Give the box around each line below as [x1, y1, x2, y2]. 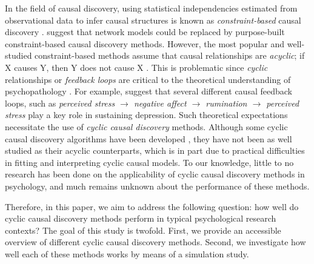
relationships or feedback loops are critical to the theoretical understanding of [5, 73, 291, 85]
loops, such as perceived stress [5, 96, 115, 109]
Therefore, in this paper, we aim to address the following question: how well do [5, 200, 299, 213]
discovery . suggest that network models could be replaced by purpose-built [5, 25, 285, 38]
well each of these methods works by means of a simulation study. [5, 247, 249, 260]
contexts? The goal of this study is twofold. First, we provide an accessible [5, 223, 281, 236]
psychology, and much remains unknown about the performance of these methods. [5, 179, 310, 192]
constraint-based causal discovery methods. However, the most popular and [5, 37, 285, 50]
